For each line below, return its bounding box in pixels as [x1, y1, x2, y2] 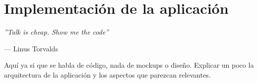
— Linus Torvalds [4, 43, 58, 53]
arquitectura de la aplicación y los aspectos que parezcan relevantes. [4, 69, 211, 80]
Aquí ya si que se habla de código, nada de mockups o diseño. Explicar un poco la [4, 60, 254, 70]
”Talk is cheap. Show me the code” [4, 27, 109, 37]
